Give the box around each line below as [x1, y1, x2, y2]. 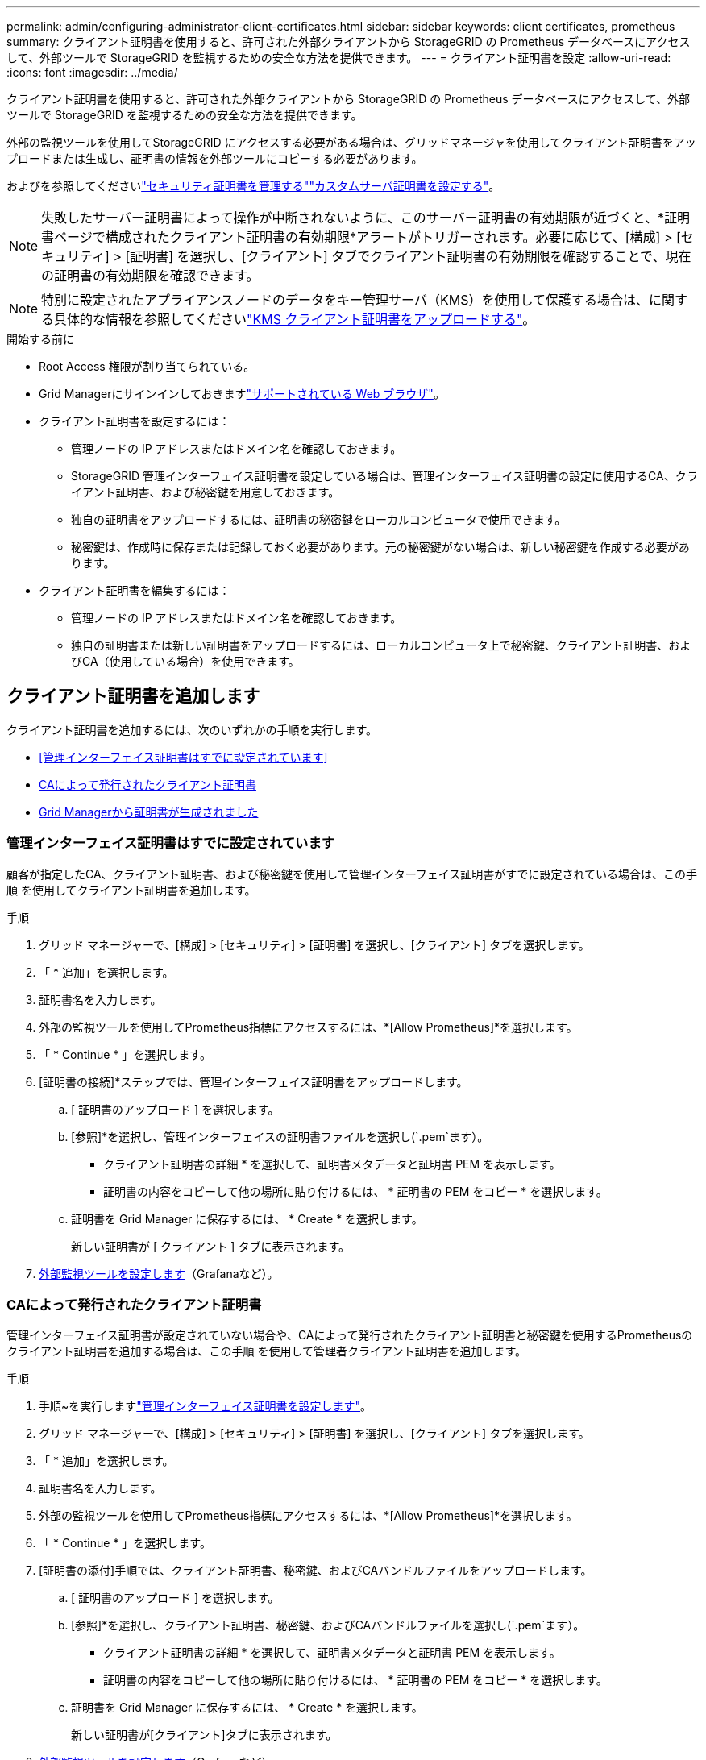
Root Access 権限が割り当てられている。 [39, 359, 255, 373]
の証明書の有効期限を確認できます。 [41, 268, 260, 284]
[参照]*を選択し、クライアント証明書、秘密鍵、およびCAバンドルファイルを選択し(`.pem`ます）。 [71, 1618, 585, 1633]
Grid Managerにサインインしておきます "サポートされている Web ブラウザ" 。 [39, 387, 445, 401]
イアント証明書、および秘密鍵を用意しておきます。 [71, 485, 340, 499]
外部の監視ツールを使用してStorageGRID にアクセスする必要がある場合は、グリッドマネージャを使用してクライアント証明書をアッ [6, 135, 696, 149]
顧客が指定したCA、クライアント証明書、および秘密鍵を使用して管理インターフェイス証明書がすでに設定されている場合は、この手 [6, 866, 698, 881]
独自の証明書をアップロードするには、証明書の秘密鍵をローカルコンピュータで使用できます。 [71, 513, 567, 526]
